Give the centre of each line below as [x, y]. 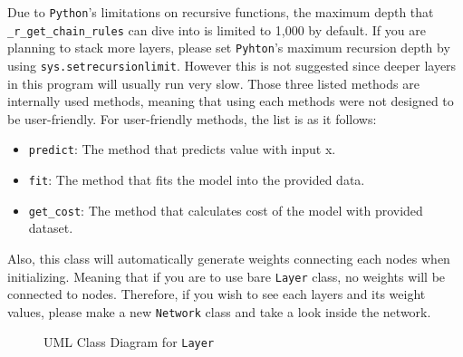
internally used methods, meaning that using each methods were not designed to [231, 101]
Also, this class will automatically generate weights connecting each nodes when [229, 258]
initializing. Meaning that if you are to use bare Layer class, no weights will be [227, 276]
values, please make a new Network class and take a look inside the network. [219, 311]
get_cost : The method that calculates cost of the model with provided [226, 210]
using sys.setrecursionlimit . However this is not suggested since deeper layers [232, 65]
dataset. [51, 228]
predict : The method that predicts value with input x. [182, 149]
